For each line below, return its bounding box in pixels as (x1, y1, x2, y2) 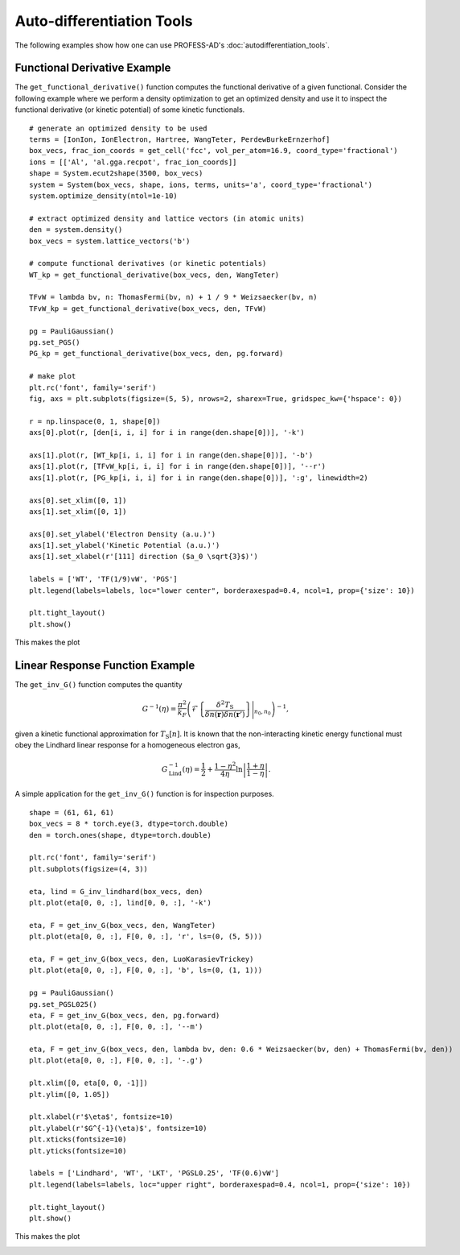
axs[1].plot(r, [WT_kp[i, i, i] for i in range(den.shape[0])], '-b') (29, 450, 314, 459)
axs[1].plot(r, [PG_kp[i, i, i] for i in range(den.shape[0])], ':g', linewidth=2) (29, 473, 369, 483)
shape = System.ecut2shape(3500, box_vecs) (29, 169, 203, 178)
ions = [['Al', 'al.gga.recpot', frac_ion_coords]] (29, 157, 237, 167)
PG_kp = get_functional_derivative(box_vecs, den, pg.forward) (29, 349, 284, 358)
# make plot (29, 371, 76, 381)
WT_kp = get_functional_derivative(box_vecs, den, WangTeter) (29, 270, 280, 280)
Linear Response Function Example (14, 659, 195, 673)
